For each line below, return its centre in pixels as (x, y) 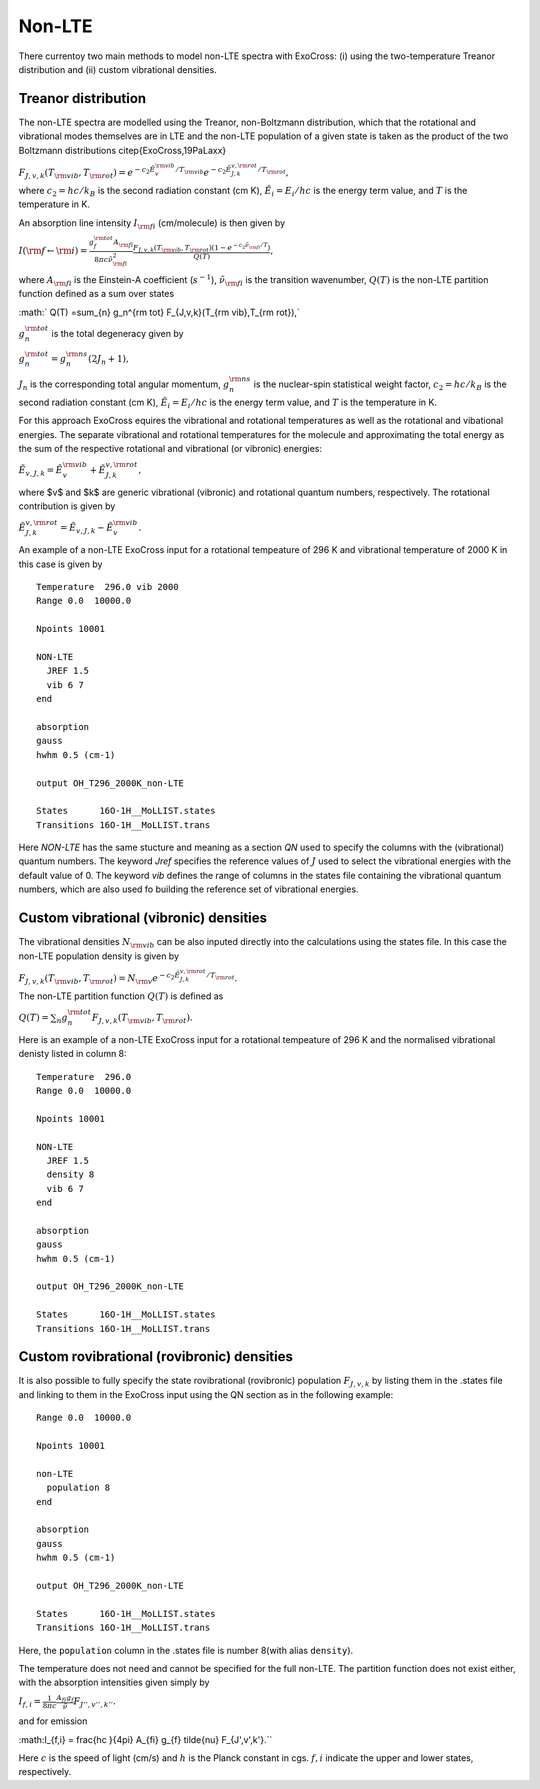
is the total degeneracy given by (117, 333)
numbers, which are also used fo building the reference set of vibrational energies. (188, 889)
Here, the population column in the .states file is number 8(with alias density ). (186, 1650)
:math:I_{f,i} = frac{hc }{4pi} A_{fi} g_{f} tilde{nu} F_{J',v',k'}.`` (145, 1739)
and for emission (53, 1721)
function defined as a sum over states (96, 294)
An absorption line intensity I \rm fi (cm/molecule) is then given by (152, 223)
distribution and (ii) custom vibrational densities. (117, 69)
